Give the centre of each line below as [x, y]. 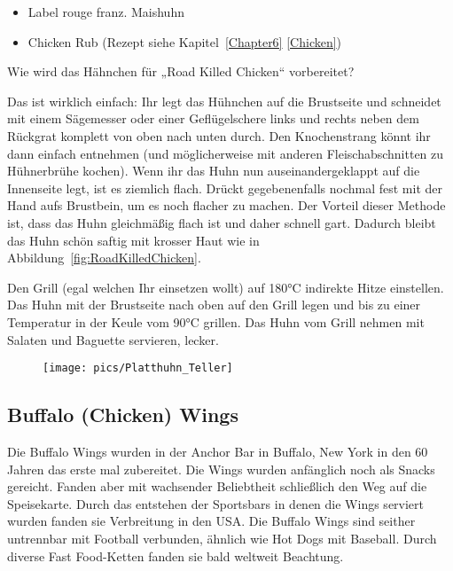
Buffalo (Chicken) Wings [123, 415]
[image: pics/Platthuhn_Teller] [138, 368]
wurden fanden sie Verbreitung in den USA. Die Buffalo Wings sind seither [211, 521]
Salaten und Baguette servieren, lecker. [113, 339]
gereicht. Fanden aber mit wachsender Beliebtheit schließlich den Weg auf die [217, 486]
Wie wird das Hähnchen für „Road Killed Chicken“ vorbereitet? [181, 71]
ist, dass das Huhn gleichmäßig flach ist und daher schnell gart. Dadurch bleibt [222, 222]
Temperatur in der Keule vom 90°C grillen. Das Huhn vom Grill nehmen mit [216, 321]
